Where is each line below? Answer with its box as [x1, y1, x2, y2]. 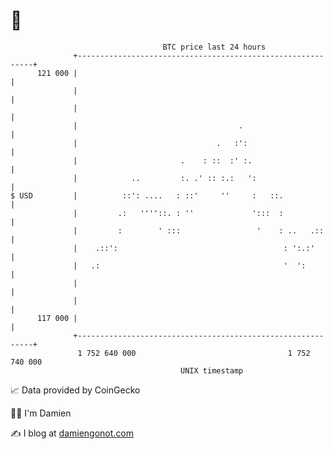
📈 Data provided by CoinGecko [10, 384, 141, 396]
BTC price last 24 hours [162, 42, 267, 52]
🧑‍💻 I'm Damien [10, 407, 72, 419]
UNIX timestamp [180, 365, 244, 376]
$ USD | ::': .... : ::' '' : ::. [10, 190, 284, 201]
